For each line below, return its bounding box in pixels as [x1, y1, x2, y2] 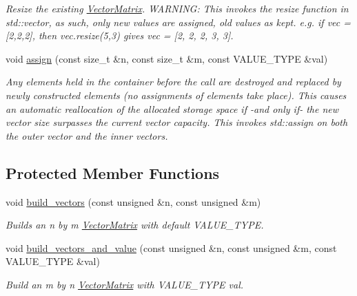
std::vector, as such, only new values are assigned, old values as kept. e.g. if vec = [6, 14, 351, 29]
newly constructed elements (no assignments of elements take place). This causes [6, 87, 347, 102]
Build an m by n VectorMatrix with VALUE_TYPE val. [6, 277, 244, 291]
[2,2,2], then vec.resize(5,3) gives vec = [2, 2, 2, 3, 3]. [6, 28, 234, 43]
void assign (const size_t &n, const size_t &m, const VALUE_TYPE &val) [6, 51, 328, 65]
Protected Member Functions [6, 162, 220, 183]
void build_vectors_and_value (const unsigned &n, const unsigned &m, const [6, 240, 337, 255]
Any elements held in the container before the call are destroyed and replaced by [6, 74, 341, 89]
